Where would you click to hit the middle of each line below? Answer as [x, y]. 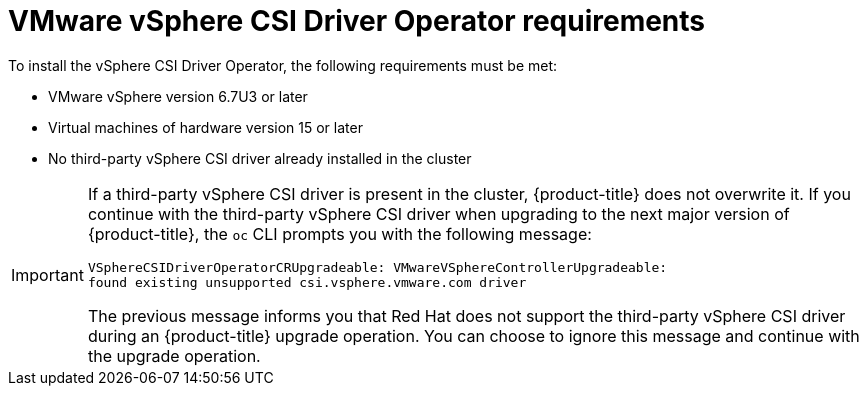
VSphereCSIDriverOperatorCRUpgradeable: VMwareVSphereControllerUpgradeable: [377, 267]
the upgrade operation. [174, 355]
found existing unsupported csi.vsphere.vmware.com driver [307, 282]
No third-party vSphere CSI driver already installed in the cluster [260, 158]
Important [47, 274]
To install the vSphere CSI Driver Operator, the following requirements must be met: [283, 65]
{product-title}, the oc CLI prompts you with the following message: [339, 233]
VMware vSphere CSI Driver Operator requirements [357, 21]
